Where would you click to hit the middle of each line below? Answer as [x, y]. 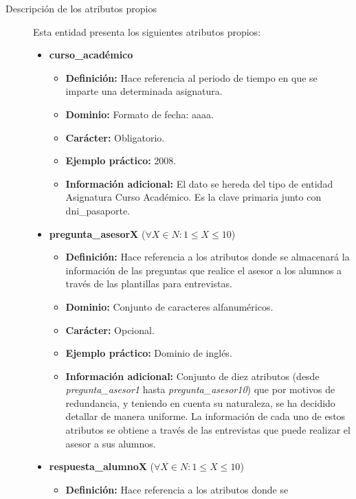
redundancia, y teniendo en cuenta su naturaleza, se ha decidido [200, 402]
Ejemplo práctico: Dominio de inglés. [149, 353]
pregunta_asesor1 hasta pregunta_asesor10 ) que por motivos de [200, 389]
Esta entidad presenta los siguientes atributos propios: [147, 31]
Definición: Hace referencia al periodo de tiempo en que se [191, 77]
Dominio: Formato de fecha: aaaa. [140, 114]
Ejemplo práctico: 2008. [121, 160]
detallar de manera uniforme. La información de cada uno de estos [205, 416]
